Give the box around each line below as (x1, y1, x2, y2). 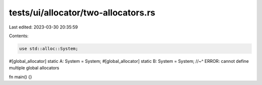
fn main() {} (9, 74, 33, 80)
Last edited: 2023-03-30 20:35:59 (9, 24, 78, 30)
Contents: (9, 33, 29, 39)
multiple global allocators (9, 65, 59, 71)
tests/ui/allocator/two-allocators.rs (9, 7, 155, 18)
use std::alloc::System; (19, 46, 79, 51)
